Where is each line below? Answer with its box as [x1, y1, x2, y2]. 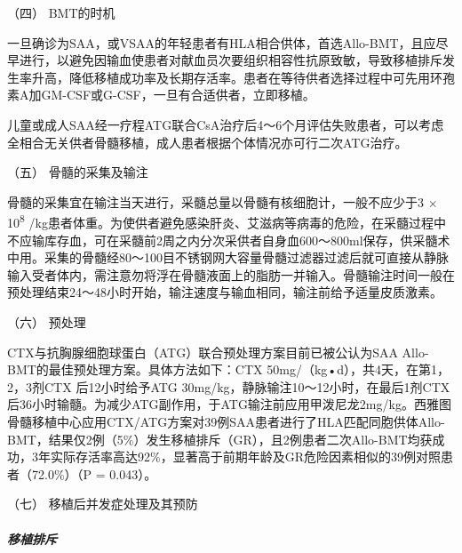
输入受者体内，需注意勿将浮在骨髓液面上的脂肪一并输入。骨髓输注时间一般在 [7, 265, 455, 284]
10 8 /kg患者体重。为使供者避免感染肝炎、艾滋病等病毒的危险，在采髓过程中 [7, 211, 446, 231]
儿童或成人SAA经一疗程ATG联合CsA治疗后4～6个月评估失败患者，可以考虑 [7, 115, 444, 133]
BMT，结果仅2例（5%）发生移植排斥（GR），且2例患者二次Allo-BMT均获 [7, 429, 433, 448]
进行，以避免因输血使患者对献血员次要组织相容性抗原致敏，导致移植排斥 [19, 51, 442, 69]
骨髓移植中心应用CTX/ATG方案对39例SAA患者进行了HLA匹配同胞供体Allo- [7, 412, 445, 430]
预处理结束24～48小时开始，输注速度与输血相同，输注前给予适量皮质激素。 [7, 283, 442, 301]
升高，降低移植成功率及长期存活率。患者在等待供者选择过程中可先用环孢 [31, 68, 455, 86]
